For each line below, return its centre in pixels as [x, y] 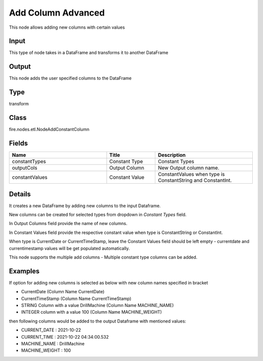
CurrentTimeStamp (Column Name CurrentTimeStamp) [76, 298]
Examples [24, 271]
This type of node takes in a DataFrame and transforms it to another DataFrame [89, 53]
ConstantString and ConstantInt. [195, 180]
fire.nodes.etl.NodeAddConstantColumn [49, 130]
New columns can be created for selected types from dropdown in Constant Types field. [98, 214]
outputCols [25, 168]
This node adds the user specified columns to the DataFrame [70, 78]
